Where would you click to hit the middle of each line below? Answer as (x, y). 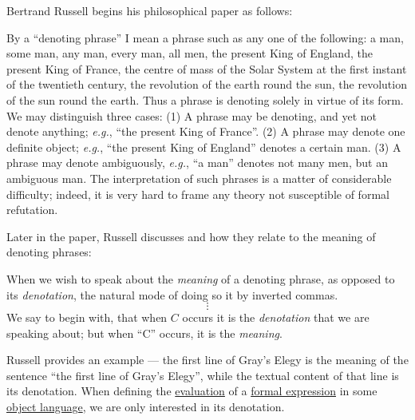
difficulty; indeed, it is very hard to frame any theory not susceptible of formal (198, 194)
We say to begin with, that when (87, 317)
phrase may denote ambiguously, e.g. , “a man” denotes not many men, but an (197, 162)
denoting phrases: (49, 252)
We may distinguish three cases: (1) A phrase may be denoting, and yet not (192, 115)
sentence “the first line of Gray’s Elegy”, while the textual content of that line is (203, 375)
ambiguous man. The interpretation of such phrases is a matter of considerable (199, 178)
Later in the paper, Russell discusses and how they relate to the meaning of (191, 236)
